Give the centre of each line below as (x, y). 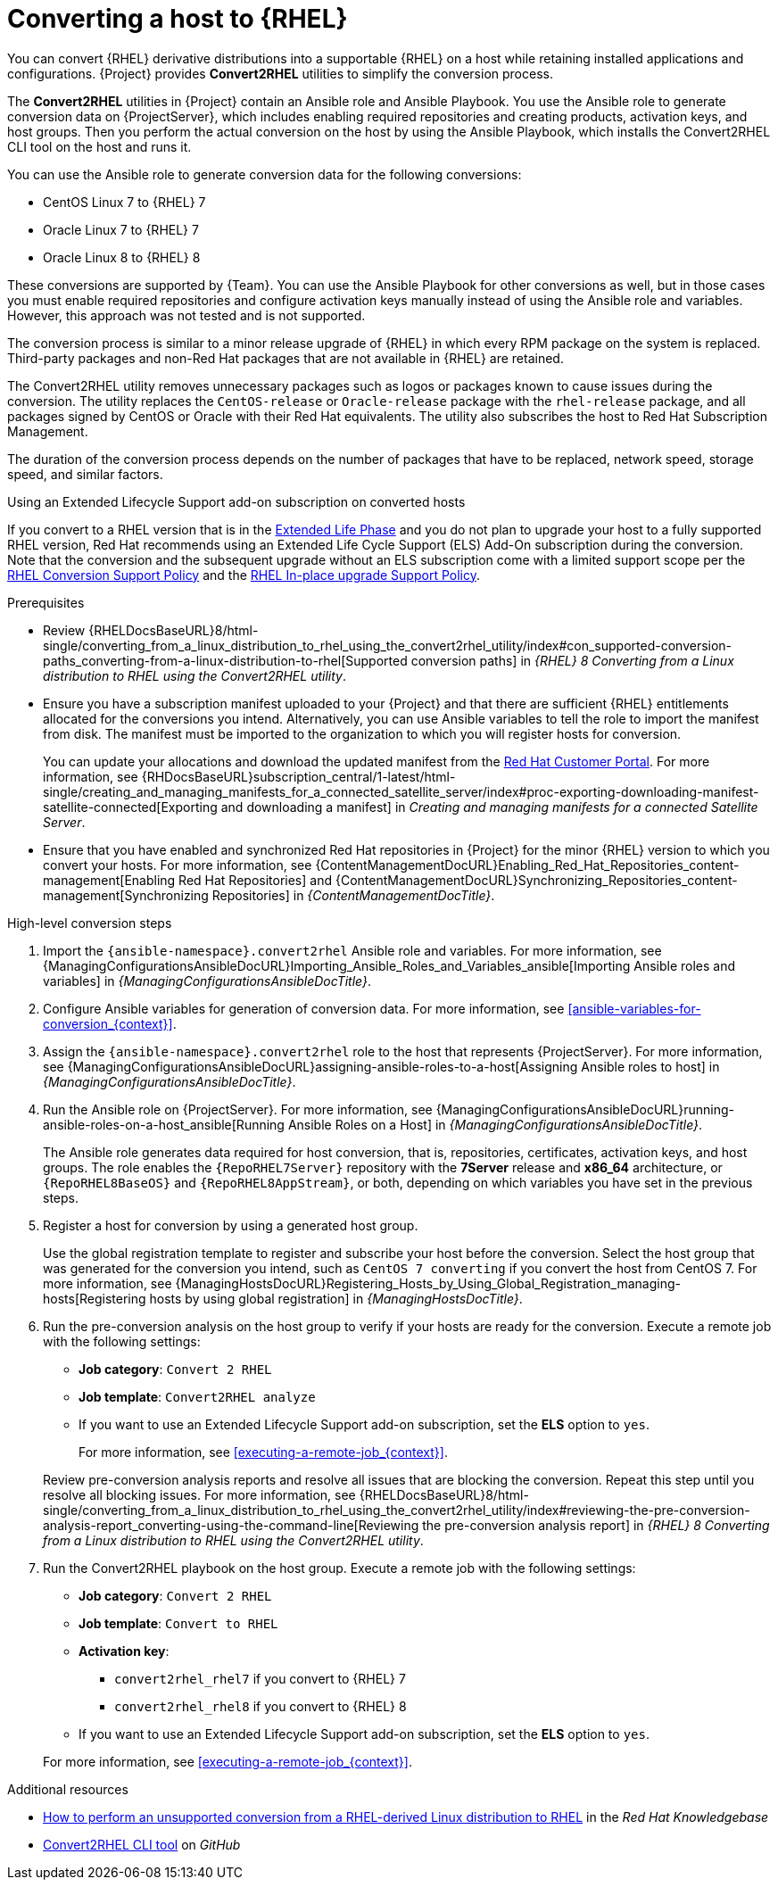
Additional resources (68, 1789)
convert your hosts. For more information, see (178, 865)
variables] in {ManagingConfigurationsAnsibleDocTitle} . (207, 981)
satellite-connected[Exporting (130, 807)
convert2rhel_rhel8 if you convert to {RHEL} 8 (261, 1706)
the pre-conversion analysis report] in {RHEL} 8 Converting (596, 1525)
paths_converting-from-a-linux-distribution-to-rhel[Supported (225, 660)
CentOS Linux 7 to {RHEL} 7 (124, 202)
